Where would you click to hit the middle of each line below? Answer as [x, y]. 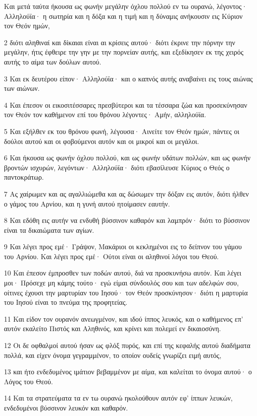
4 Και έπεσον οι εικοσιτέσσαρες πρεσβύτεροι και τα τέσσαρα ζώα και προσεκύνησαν [126, 104]
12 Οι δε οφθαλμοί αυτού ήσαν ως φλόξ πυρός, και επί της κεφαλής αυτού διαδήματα [127, 345]
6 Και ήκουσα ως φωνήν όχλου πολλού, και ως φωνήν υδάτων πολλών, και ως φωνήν [127, 158]
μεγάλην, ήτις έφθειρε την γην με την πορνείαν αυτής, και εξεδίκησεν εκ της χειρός [124, 52]
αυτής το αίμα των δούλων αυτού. [53, 61]
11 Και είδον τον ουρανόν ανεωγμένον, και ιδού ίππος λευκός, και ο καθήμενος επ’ [124, 318]
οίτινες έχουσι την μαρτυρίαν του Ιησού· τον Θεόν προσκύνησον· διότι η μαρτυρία [126, 292]
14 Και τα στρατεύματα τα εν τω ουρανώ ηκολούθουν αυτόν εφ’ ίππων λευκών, [118, 398]
